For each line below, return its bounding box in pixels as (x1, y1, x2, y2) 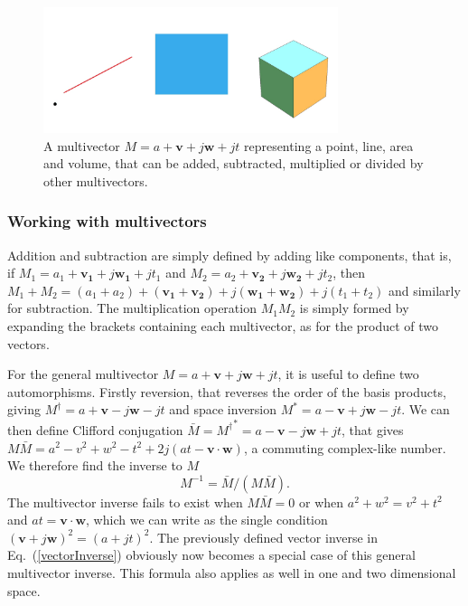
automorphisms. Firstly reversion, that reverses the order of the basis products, (7, 382, 446, 401)
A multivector (43, 136, 120, 155)
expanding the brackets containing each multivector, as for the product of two (7, 316, 439, 335)
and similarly (388, 280, 461, 299)
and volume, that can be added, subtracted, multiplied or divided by (43, 154, 424, 173)
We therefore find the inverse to (7, 456, 183, 475)
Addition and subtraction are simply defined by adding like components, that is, (7, 245, 452, 264)
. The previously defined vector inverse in (149, 527, 379, 546)
